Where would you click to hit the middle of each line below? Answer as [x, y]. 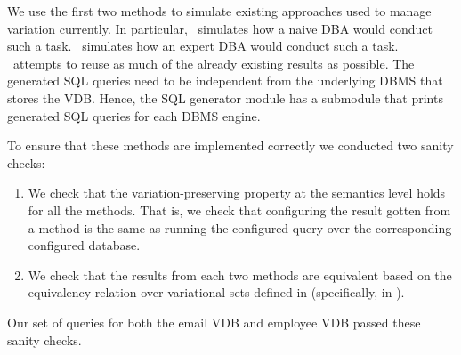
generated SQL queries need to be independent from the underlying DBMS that [225, 81]
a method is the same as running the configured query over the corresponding [240, 227]
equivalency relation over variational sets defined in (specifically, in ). [216, 292]
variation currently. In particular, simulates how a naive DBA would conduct [220, 28]
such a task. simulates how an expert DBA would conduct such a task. [203, 46]
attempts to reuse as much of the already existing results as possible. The [214, 63]
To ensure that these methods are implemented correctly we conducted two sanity [230, 145]
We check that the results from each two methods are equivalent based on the [240, 274]
